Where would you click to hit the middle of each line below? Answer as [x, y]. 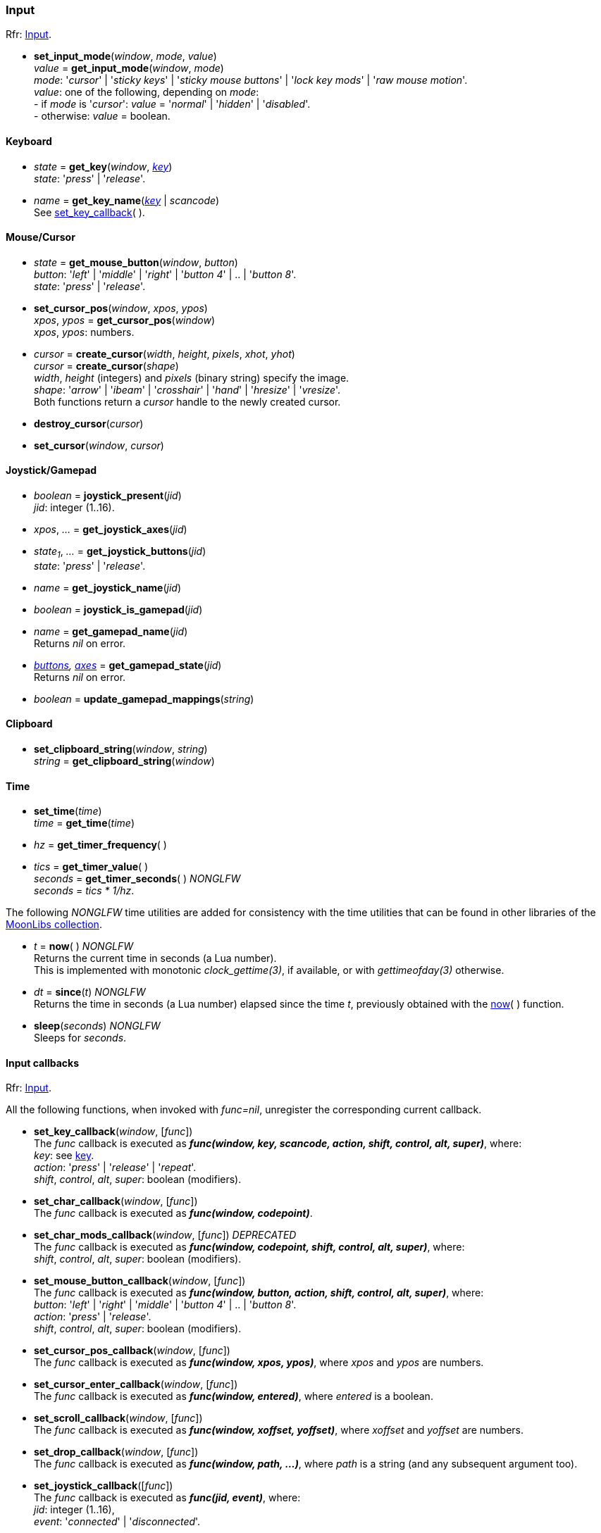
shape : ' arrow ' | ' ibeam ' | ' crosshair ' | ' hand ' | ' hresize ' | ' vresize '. [187, 389]
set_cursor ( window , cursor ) [99, 445]
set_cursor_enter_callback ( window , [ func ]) [136, 1384]
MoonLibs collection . [54, 925]
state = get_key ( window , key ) [103, 166]
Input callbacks [43, 1063]
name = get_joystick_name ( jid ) [108, 587]
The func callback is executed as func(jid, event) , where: [167, 1498]
